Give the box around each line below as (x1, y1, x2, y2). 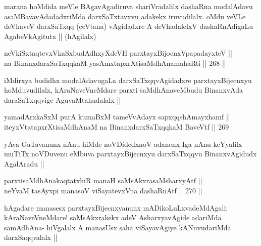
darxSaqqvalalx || (4, 232, 58, 242)
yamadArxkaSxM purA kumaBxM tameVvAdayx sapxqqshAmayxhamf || (4, 111, 230, 122)
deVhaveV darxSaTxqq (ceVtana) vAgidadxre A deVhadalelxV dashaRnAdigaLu (4, 21, 253, 31)
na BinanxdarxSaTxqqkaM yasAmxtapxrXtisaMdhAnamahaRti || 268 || (4, 57, 226, 68)
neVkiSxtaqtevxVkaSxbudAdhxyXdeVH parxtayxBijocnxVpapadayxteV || (4, 48, 232, 58)
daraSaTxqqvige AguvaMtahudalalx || (4, 94, 121, 105)
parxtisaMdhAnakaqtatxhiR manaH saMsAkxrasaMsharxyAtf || (4, 175, 202, 186)
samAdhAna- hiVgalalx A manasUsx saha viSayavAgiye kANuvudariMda (4, 222, 231, 232)
